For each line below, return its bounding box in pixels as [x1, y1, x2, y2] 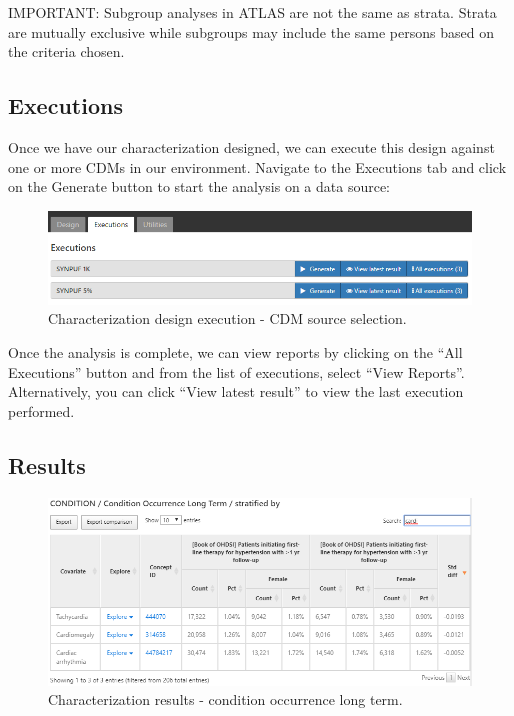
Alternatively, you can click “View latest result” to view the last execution [8, 381, 464, 402]
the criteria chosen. [8, 41, 125, 62]
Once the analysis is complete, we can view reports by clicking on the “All [8, 342, 463, 362]
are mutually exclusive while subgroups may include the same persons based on [8, 21, 494, 42]
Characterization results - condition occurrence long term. [48, 689, 403, 710]
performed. [8, 400, 75, 421]
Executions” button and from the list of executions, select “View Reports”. [8, 361, 465, 382]
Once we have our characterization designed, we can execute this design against [8, 136, 495, 157]
